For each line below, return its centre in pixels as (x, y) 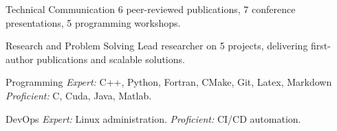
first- (321, 46)
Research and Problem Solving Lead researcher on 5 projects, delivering (157, 46)
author (20, 59)
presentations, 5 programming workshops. (93, 22)
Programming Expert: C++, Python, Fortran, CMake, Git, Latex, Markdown (169, 82)
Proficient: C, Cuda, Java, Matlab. (79, 95)
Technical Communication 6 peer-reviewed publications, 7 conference (151, 9)
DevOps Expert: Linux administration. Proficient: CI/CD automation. (153, 118)
